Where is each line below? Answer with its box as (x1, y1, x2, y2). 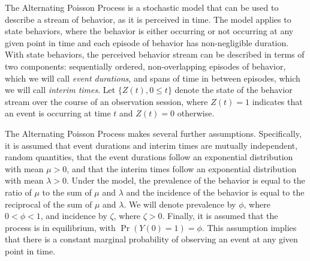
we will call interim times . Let (5, 83, 116, 96)
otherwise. (177, 107, 215, 119)
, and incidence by (40, 209, 107, 222)
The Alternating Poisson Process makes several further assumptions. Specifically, (5, 127, 302, 139)
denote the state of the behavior (174, 83, 293, 96)
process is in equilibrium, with (5, 221, 116, 233)
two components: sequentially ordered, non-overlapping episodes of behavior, (5, 59, 286, 72)
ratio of (5, 185, 32, 198)
